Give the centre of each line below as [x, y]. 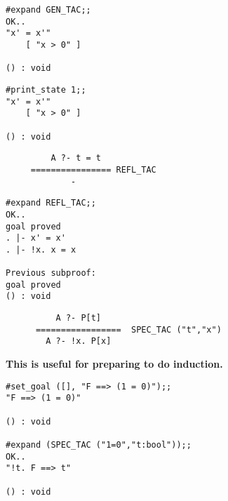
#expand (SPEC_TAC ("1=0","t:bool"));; [99, 445]
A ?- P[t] [79, 318]
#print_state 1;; [46, 89]
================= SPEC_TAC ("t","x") [128, 329]
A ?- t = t [76, 158]
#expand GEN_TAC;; [48, 10]
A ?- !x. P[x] [79, 341]
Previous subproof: [51, 273]
